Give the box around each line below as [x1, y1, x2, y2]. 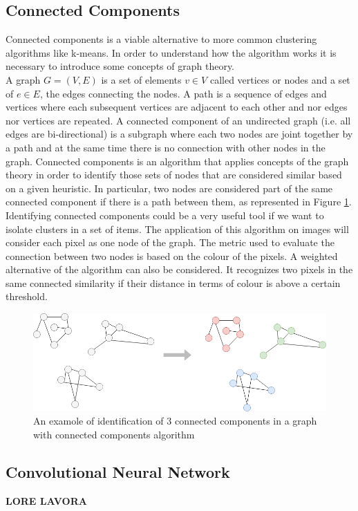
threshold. [6, 289, 48, 304]
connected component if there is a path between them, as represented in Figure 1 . [6, 194, 352, 209]
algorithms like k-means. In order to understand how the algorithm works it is [6, 45, 337, 59]
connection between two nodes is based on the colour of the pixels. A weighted [6, 248, 338, 263]
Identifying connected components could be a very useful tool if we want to [6, 207, 324, 222]
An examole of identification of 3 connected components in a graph [33, 414, 317, 428]
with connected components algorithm [33, 427, 195, 441]
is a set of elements [101, 72, 182, 86]
